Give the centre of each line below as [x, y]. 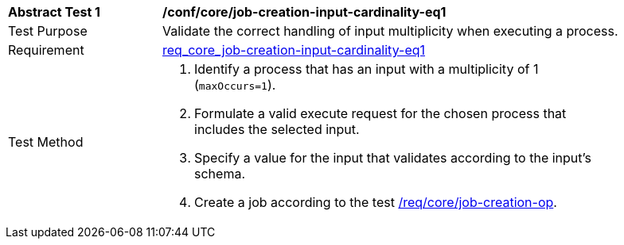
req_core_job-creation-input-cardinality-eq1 [294, 50]
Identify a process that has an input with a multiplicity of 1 [367, 69]
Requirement [46, 50]
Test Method [46, 142]
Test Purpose [48, 31]
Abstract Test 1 [54, 12]
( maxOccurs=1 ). [235, 85]
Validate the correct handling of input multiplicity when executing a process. [390, 31]
